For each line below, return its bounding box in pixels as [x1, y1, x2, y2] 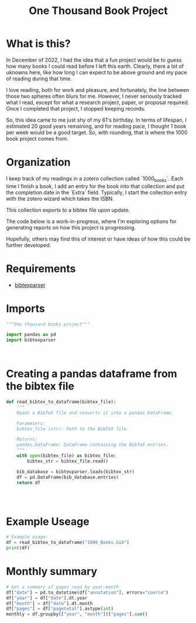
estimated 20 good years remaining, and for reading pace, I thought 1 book [6, 122, 187, 129]
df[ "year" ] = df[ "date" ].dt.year [6, 595, 88, 601]
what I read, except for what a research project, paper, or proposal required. [6, 98, 190, 106]
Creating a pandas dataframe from [6, 367, 177, 381]
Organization [6, 156, 71, 169]
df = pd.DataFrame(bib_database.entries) [16, 474, 119, 480]
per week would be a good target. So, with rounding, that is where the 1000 [6, 129, 188, 136]
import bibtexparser [6, 337, 57, 343]
